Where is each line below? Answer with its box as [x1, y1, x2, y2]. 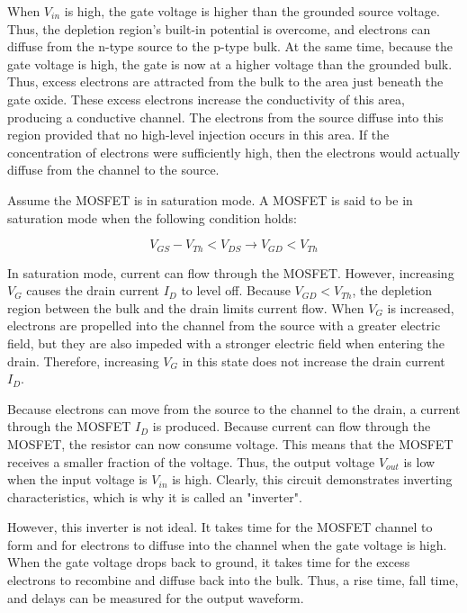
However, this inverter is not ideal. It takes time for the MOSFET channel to [7, 518, 433, 536]
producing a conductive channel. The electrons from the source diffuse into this [7, 107, 444, 126]
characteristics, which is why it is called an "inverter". [7, 487, 302, 506]
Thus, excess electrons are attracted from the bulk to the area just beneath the [7, 72, 444, 91]
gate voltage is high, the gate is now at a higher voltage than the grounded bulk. [7, 54, 453, 73]
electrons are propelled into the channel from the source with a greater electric [7, 316, 441, 335]
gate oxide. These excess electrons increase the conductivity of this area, [7, 89, 405, 108]
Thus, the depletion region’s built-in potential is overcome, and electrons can [7, 19, 431, 38]
